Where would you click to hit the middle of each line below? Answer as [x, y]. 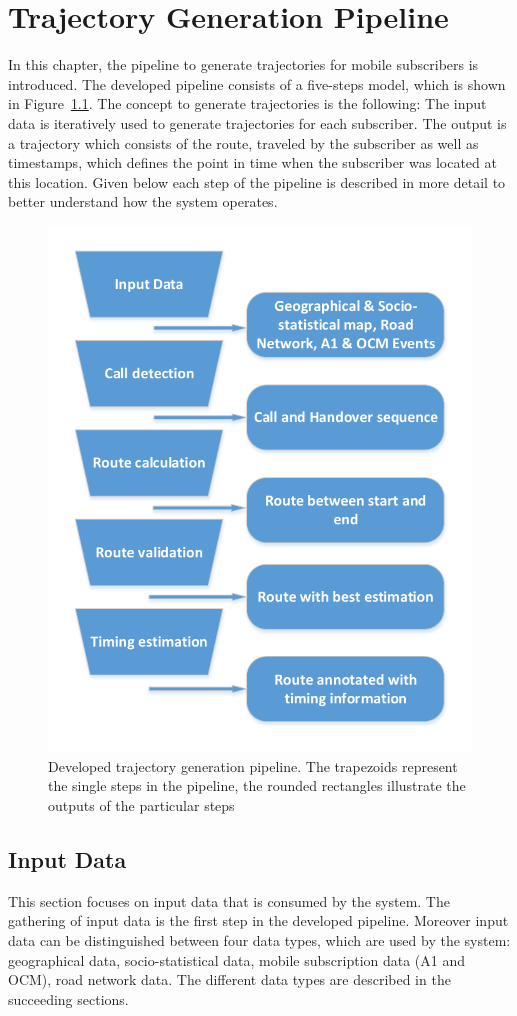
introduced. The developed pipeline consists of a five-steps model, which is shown [257, 83]
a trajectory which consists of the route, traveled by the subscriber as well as [243, 142]
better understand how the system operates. [143, 201]
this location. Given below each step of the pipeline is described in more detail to [257, 181]
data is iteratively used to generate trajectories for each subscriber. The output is [257, 122]
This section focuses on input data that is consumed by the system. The [229, 900]
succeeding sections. [68, 998]
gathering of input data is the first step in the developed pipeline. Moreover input [258, 920]
